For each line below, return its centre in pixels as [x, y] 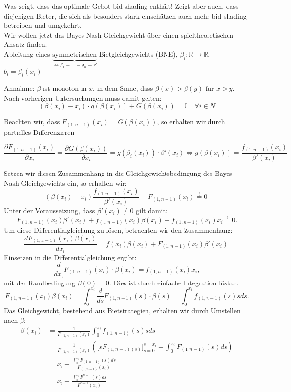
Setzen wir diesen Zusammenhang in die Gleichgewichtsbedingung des [108, 173]
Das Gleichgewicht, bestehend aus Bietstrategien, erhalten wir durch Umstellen [122, 310]
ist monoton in [65, 88]
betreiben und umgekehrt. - [45, 25]
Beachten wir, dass [32, 121]
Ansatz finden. [26, 44]
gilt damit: [152, 210]
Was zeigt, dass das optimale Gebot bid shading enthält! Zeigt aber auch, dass [121, 6]
